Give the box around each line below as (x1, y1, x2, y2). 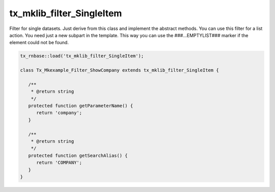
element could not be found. (9, 40, 69, 46)
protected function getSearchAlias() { (28, 152, 128, 158)
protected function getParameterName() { (28, 103, 133, 109)
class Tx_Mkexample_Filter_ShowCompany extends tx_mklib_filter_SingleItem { (20, 68, 219, 73)
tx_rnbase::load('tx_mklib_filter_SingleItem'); (20, 53, 144, 59)
